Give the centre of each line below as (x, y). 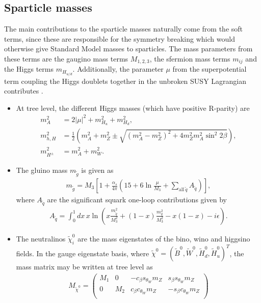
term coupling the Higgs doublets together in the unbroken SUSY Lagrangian (125, 81)
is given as (97, 170)
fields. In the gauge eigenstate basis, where (83, 253)
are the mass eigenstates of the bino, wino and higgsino (164, 238)
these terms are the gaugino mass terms (66, 58)
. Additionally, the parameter (118, 69)
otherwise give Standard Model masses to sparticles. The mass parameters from (128, 49)
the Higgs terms (29, 69)
